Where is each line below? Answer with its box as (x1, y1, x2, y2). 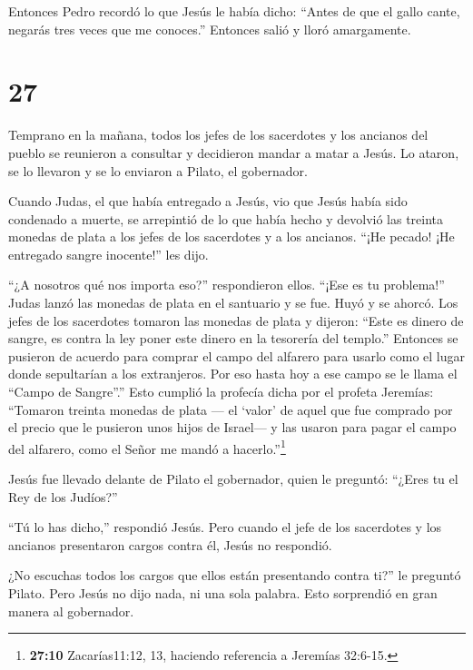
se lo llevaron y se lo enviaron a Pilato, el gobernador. (8, 161, 308, 180)
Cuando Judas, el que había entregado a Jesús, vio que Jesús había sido (8, 192, 408, 211)
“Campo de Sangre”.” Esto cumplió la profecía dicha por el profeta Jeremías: (8, 382, 434, 401)
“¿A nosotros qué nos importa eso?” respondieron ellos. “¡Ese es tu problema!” (8, 275, 445, 294)
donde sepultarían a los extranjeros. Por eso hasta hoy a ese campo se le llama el (8, 364, 458, 383)
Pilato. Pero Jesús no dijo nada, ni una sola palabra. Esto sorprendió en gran (8, 584, 438, 603)
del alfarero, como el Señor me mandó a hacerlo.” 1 (8, 436, 286, 458)
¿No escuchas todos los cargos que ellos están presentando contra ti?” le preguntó (8, 566, 461, 585)
